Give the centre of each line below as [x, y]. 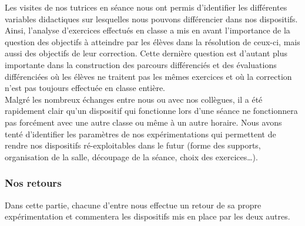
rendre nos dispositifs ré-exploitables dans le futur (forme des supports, [133, 145]
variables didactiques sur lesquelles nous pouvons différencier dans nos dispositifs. [151, 18]
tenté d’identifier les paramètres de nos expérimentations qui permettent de [140, 134]
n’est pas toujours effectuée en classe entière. [85, 88]
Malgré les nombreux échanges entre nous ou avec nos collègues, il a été [134, 99]
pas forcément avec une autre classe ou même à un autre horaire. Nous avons [143, 122]
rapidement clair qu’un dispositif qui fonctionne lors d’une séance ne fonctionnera [151, 111]
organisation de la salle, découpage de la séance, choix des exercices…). [131, 156]
